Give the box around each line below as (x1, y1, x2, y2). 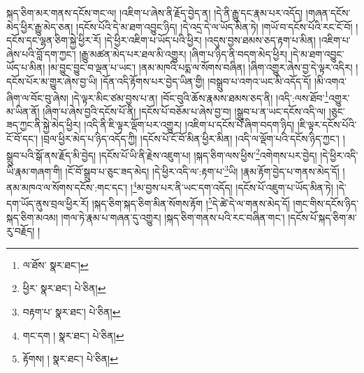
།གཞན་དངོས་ (305, 6, 351, 20)
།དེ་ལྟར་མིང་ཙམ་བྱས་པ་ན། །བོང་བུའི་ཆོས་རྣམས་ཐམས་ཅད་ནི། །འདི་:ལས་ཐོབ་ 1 (71, 88, 329, 105)
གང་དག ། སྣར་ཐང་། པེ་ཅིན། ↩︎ (22, 328, 124, 342)
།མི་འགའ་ (314, 73, 347, 88)
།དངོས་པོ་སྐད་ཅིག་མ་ (288, 210, 357, 224)
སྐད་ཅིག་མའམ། (6, 210, 58, 224)
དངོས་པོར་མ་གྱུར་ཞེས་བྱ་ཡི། (6, 73, 98, 88)
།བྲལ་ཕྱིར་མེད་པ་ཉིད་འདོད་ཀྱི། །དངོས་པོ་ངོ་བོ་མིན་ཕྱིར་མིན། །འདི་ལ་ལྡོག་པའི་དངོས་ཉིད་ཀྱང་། (41, 131, 340, 145)
